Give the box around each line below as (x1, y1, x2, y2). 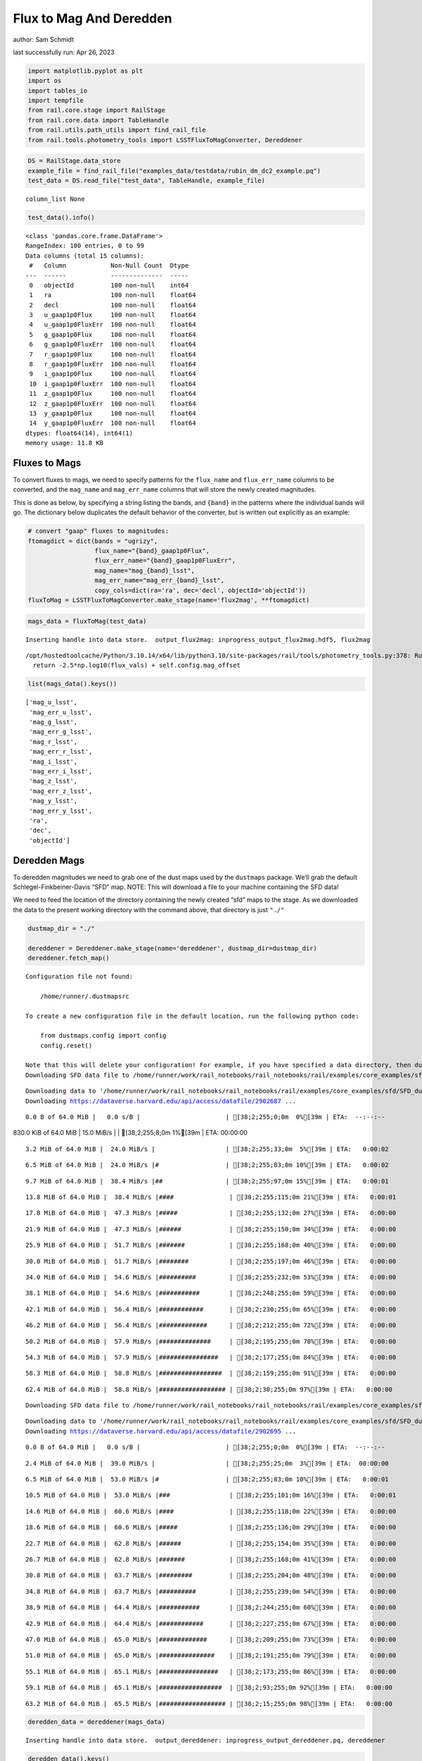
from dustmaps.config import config (39, 1032, 167, 1040)
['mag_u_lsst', (25, 698, 78, 707)
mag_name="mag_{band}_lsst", (94, 566, 195, 574)
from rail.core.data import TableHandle (27, 116, 169, 124)
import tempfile (27, 97, 84, 105)
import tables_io (27, 87, 88, 94)
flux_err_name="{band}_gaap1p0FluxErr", (94, 556, 236, 565)
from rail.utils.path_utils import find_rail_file (27, 126, 207, 134)
